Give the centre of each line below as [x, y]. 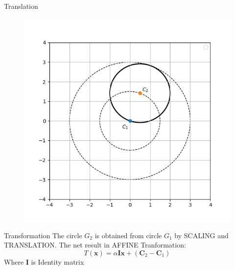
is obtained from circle [128, 235]
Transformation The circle [43, 235]
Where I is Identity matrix [44, 261]
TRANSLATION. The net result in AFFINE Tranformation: [95, 245]
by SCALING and [201, 235]
